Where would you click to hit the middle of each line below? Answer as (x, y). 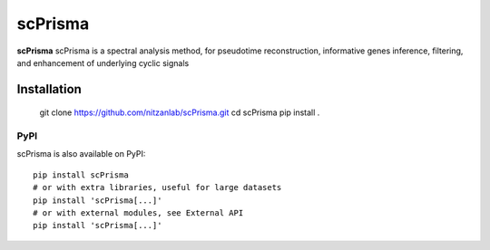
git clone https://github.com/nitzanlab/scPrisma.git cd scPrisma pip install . (180, 112)
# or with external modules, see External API (138, 213)
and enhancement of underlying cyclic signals (103, 62)
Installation (49, 89)
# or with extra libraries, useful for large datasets (157, 187)
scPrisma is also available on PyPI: (81, 154)
